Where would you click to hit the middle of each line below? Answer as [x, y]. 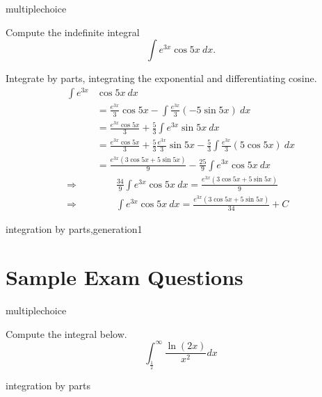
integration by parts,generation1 [74, 229]
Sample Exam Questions [124, 276]
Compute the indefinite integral [73, 32]
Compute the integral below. [66, 333]
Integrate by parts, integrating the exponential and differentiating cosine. [161, 78]
